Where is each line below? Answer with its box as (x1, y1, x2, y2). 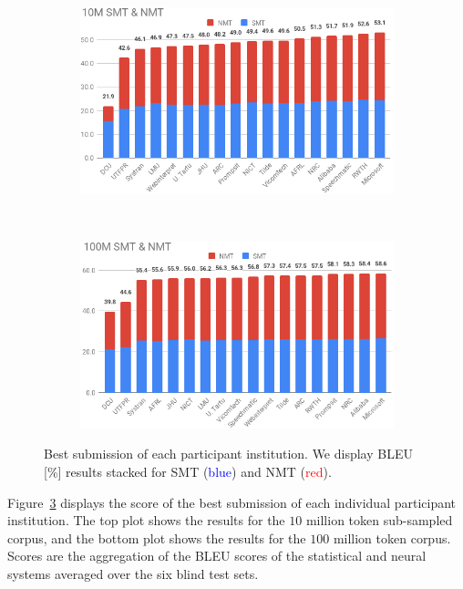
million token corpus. (333, 528, 451, 547)
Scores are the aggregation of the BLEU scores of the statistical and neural (7, 546, 427, 565)
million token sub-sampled (305, 511, 453, 530)
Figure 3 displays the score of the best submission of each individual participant (7, 492, 457, 511)
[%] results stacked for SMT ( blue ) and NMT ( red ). (44, 461, 332, 480)
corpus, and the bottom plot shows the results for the (7, 528, 306, 547)
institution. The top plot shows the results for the (7, 511, 285, 530)
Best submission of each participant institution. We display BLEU (44, 444, 413, 463)
